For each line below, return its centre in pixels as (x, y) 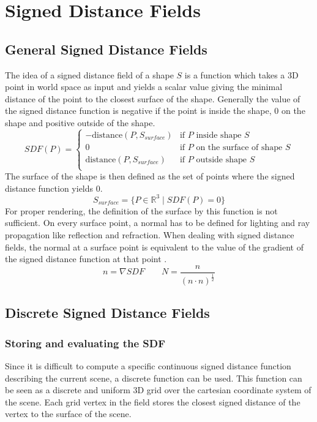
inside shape (219, 135)
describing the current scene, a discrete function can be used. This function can (154, 378)
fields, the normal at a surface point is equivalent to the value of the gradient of (155, 247)
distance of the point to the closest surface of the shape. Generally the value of (153, 98)
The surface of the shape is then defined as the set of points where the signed (150, 176)
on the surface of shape (239, 147)
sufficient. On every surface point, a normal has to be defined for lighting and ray (158, 223)
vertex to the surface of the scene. (68, 414)
